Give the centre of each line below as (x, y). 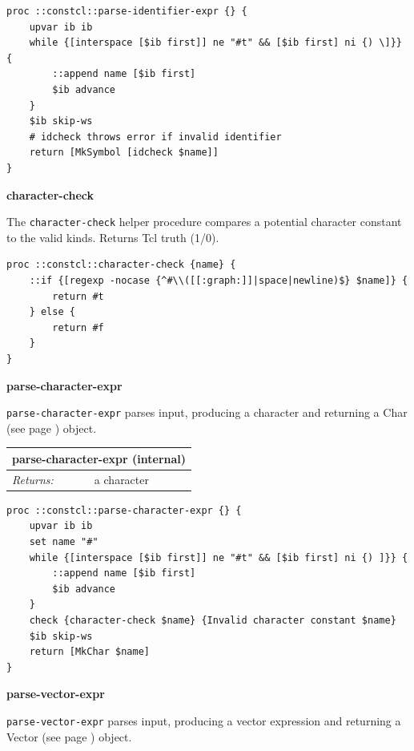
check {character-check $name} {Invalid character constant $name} (213, 620)
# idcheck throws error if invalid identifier (155, 137)
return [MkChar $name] (89, 652)
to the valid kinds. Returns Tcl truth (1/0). (113, 237)
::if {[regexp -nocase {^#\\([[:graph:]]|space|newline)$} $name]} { (219, 280)
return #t (78, 296)
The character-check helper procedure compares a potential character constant (204, 222)
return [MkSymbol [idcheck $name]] (124, 153)
